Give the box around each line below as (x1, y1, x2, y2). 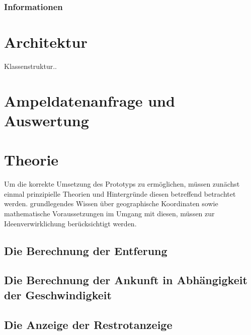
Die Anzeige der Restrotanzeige (4, 316, 173, 332)
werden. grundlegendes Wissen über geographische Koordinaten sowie (4, 198, 218, 209)
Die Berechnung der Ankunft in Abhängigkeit (4, 272, 247, 288)
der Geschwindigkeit (4, 287, 112, 302)
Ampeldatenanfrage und (4, 90, 175, 111)
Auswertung (4, 110, 89, 130)
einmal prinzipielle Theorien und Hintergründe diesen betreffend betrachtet (4, 188, 236, 199)
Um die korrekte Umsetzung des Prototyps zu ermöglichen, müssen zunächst (4, 179, 240, 189)
